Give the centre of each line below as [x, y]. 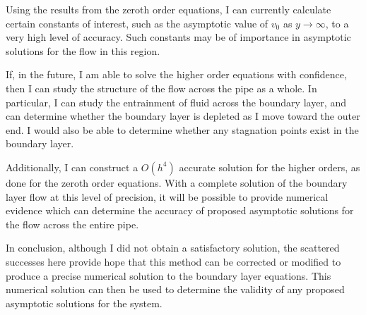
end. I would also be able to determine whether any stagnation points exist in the [182, 129]
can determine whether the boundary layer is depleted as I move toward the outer [183, 116]
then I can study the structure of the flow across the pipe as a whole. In [161, 88]
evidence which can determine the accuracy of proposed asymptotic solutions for [180, 210]
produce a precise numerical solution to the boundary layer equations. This [169, 275]
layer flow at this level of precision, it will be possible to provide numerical [167, 196]
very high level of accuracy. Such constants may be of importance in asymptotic [178, 37]
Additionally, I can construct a [72, 167]
